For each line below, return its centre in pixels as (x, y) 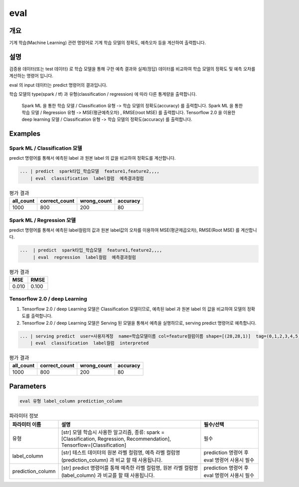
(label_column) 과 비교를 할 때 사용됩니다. (108, 476)
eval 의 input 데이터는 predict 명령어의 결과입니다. (58, 85)
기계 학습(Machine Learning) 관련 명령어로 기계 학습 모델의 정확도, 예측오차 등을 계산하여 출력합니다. (108, 43)
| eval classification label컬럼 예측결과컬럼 (87, 178)
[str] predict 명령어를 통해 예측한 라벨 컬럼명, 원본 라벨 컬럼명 (130, 468)
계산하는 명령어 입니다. (31, 76)
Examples (25, 134)
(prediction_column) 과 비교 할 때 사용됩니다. (112, 460)
